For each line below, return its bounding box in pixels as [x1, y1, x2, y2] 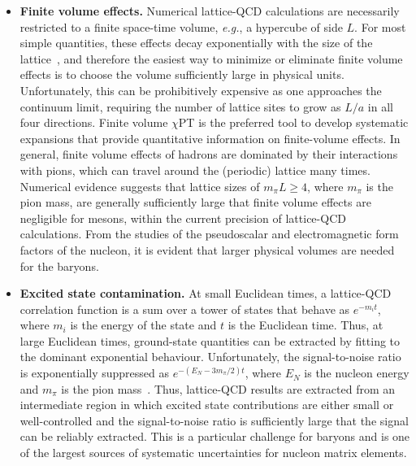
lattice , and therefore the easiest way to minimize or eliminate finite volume [19, 50, 403, 67]
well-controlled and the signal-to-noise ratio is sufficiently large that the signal [19, 412, 409, 429]
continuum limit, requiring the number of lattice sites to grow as [19, 98, 341, 115]
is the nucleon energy [304, 364, 409, 381]
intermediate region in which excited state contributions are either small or [19, 396, 394, 413]
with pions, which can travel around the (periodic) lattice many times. [19, 161, 370, 178]
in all [367, 98, 393, 115]
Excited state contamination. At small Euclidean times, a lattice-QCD [19, 285, 392, 302]
